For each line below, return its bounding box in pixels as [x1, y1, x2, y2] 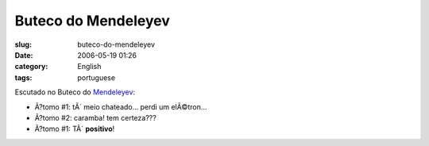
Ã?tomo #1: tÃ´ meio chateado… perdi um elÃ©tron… [34, 102, 207, 111]
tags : [14, 72, 33, 83]
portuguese [77, 72, 115, 83]
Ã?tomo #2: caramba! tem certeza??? [34, 113, 157, 122]
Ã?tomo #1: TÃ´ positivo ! [34, 124, 115, 134]
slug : [14, 40, 32, 49]
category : [14, 62, 48, 71]
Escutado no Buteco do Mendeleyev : [14, 87, 135, 97]
